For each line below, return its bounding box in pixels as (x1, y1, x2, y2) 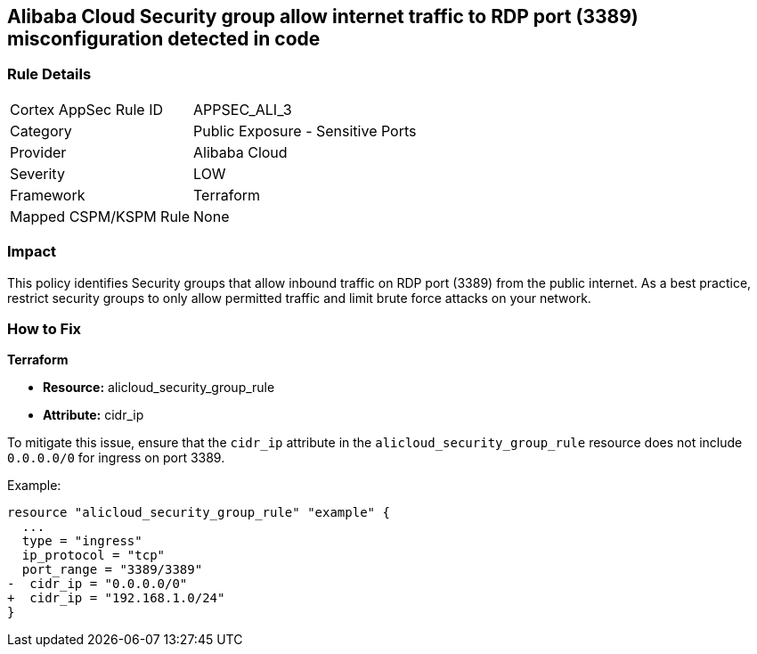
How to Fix (7, 319, 82, 338)
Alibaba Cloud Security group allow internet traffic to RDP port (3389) (7, 5, 639, 28)
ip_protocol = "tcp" (21, 548, 166, 563)
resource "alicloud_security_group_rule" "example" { (7, 505, 390, 520)
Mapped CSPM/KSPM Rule (10, 207, 191, 225)
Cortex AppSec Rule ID (10, 100, 164, 119)
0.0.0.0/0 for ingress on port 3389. (7, 450, 225, 466)
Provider (10, 143, 67, 161)
